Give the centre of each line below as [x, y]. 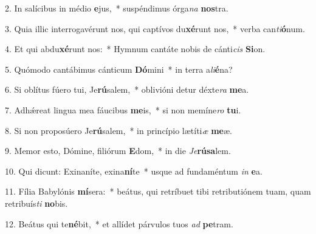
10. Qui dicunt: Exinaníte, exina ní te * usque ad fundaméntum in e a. [134, 171]
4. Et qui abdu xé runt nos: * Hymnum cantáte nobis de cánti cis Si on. [135, 49]
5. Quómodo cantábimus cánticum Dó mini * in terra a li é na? [119, 69]
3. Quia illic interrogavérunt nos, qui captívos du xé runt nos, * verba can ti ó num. [155, 28]
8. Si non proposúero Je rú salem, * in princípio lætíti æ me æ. [118, 130]
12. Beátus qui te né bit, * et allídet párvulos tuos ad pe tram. [119, 223]
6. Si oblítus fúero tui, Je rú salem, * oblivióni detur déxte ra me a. [127, 89]
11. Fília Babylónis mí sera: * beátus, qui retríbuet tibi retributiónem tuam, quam [158, 191]
